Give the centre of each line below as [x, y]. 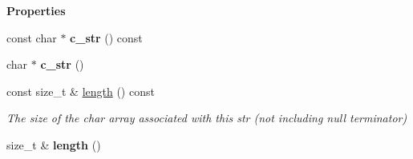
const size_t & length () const [81, 91]
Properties [36, 10]
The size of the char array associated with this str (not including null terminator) [207, 118]
